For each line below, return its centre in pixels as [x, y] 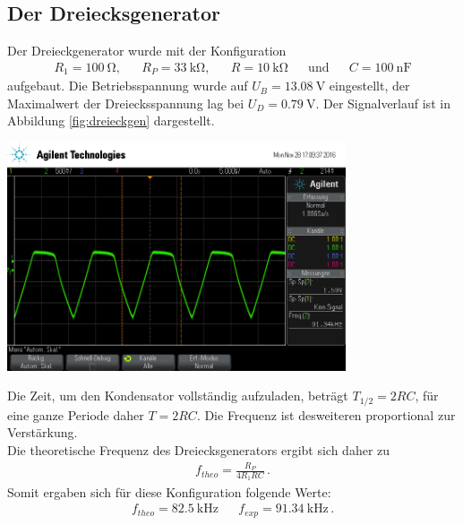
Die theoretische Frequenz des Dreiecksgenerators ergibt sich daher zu [199, 449]
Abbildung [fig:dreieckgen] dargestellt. [111, 120]
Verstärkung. [43, 432]
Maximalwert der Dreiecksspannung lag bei [126, 103]
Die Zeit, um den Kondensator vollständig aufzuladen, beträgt [178, 396]
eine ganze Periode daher [76, 414]
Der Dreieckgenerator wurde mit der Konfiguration [147, 51]
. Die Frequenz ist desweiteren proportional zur [326, 414]
